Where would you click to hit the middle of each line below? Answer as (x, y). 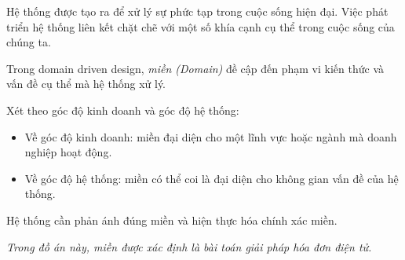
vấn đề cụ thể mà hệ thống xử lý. (86, 84)
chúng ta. (29, 42)
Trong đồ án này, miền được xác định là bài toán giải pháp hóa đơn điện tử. (189, 246)
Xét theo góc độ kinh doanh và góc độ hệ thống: (123, 110)
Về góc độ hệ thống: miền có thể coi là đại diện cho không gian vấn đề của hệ (212, 178)
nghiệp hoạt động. (68, 152)
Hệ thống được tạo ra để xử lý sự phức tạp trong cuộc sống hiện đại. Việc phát (197, 11)
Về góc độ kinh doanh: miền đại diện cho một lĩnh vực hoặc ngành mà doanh (211, 136)
